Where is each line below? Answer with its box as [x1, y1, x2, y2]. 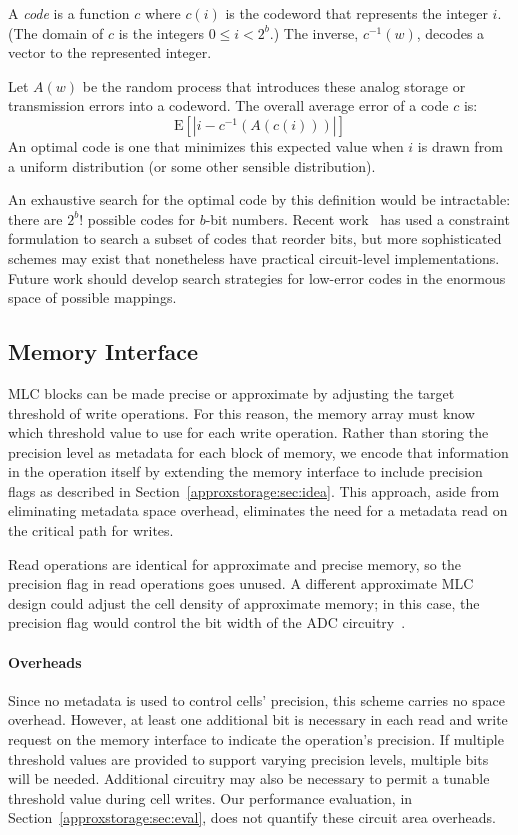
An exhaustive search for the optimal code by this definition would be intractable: [8, 189, 511, 210]
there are [8, 208, 63, 229]
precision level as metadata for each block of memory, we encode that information [8, 441, 509, 462]
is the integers [118, 22, 205, 43]
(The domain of [8, 22, 104, 43]
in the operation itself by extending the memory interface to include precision [8, 461, 483, 482]
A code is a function [8, 3, 130, 23]
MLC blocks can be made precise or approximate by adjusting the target [8, 382, 455, 403]
